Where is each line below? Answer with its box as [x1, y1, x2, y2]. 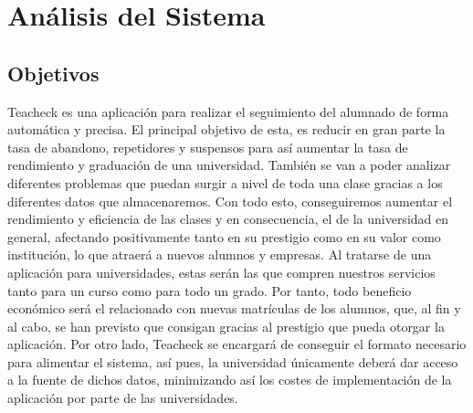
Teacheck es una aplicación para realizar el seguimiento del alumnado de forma [7, 101, 449, 121]
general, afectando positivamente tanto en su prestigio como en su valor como [7, 227, 441, 246]
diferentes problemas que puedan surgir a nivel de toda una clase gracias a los [7, 173, 443, 192]
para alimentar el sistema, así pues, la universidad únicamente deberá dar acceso [7, 352, 458, 371]
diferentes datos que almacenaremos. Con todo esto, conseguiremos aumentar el [7, 191, 453, 210]
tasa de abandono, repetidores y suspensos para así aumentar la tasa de [7, 137, 408, 156]
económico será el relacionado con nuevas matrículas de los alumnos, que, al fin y [7, 299, 461, 318]
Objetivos [7, 58, 100, 87]
